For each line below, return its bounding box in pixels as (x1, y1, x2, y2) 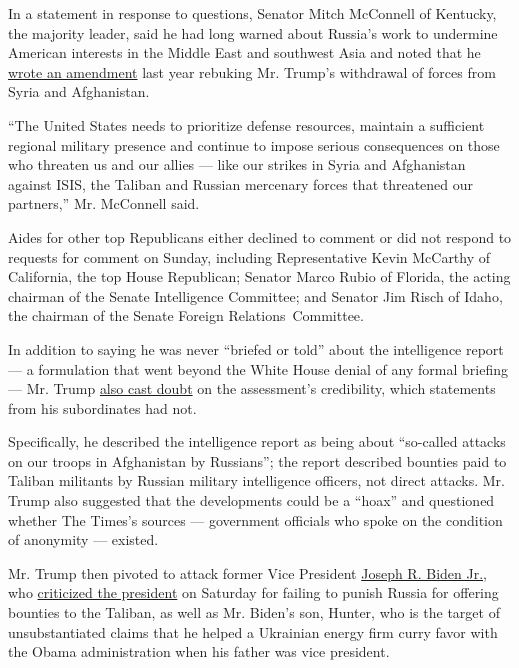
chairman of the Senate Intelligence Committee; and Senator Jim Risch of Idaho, (8, 285, 503, 306)
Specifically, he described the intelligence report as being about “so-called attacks (8, 431, 506, 452)
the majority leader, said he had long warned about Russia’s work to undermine (8, 22, 498, 43)
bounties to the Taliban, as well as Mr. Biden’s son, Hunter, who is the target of (8, 602, 500, 623)
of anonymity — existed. (8, 529, 159, 550)
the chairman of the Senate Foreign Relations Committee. (8, 305, 364, 326)
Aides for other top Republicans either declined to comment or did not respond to (8, 226, 512, 247)
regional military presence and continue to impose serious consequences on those (8, 134, 500, 155)
